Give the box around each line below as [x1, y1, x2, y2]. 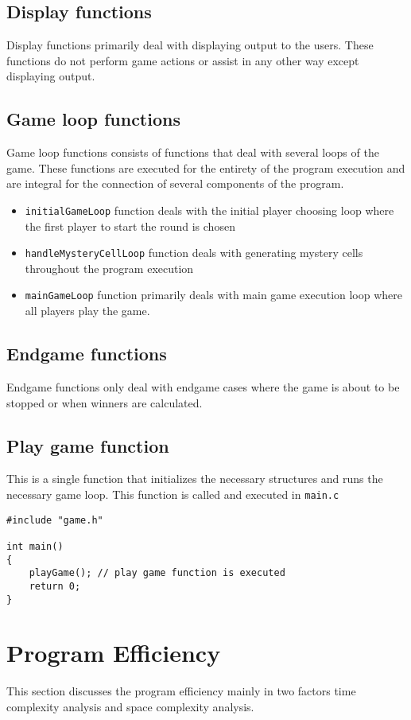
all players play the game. [25, 302, 150, 319]
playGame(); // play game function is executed [29, 567, 285, 579]
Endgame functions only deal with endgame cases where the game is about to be [6, 378, 400, 395]
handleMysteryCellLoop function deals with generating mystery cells [25, 244, 363, 261]
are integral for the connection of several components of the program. [6, 175, 344, 192]
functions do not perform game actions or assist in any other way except [6, 52, 359, 68]
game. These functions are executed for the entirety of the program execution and [6, 159, 405, 176]
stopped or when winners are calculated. [6, 394, 203, 411]
